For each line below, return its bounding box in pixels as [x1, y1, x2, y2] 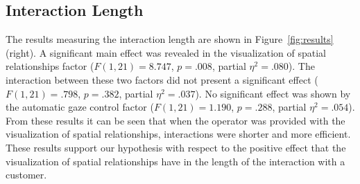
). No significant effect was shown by [195, 86, 351, 100]
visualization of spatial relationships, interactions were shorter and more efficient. [6, 127, 351, 141]
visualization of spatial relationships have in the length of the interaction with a [6, 154, 345, 168]
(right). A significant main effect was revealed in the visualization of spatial [6, 45, 326, 59]
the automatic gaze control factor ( [6, 100, 154, 114]
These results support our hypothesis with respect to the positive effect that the [6, 140, 346, 154]
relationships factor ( [6, 59, 94, 73]
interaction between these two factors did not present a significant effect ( [6, 72, 318, 86]
